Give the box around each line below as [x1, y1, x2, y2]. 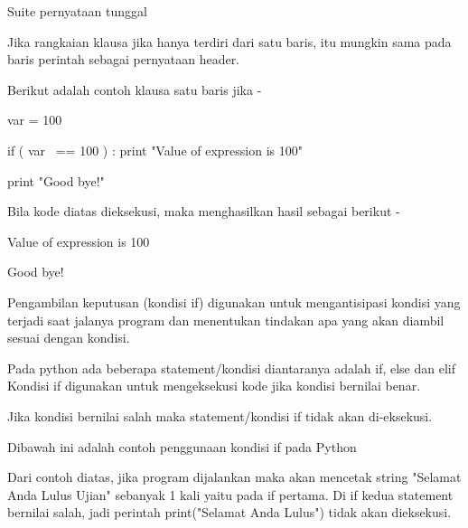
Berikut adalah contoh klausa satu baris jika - [7, 80, 262, 99]
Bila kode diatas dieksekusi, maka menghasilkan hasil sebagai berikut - [7, 202, 400, 221]
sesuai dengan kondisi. [7, 328, 130, 347]
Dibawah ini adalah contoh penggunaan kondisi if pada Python [7, 437, 357, 456]
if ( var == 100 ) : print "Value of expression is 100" [7, 140, 303, 159]
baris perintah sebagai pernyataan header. [7, 50, 240, 69]
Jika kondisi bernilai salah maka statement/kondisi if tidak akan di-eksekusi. [7, 406, 433, 425]
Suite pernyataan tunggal [7, 2, 147, 20]
